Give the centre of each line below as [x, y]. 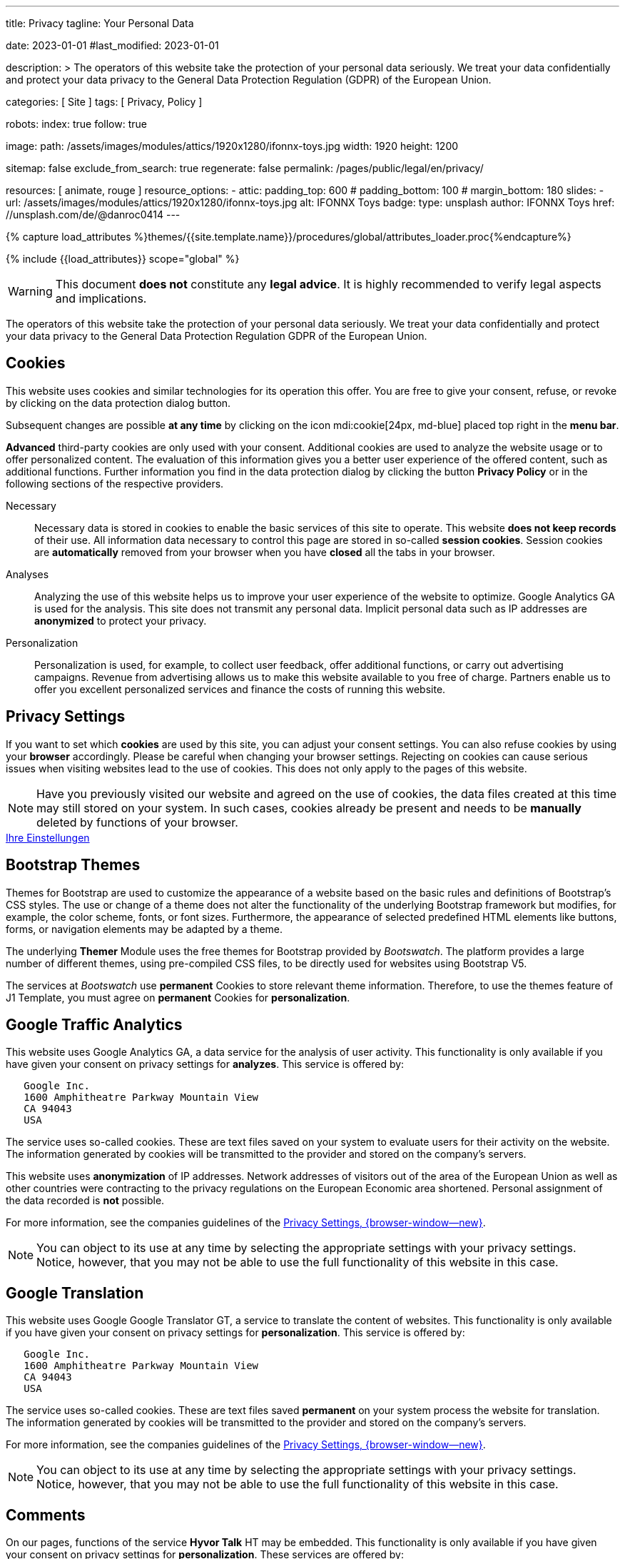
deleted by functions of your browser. [137, 822]
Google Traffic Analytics [94, 1024]
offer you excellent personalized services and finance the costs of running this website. [240, 689]
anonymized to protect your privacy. [121, 620]
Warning [30, 291]
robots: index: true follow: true [76, 124]
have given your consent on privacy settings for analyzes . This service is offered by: [205, 1064]
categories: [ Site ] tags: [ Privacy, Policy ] [104, 102]
